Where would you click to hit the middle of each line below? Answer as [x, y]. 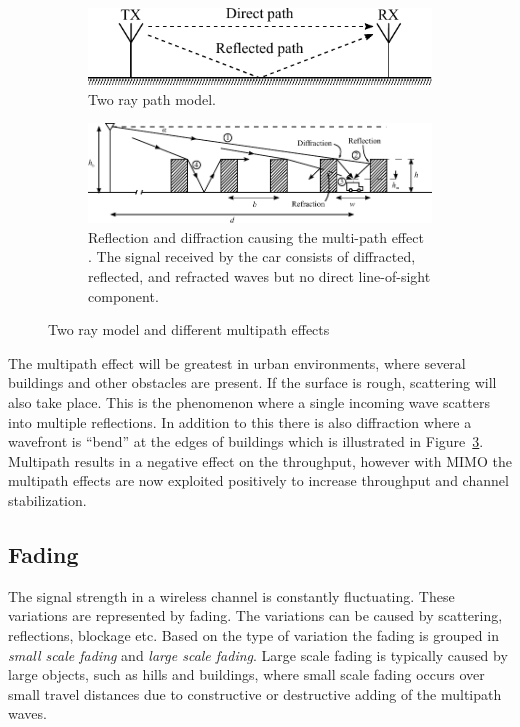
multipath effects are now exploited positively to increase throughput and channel [258, 480]
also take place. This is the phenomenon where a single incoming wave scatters [249, 402]
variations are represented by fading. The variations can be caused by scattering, [255, 615]
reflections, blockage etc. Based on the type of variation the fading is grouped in [253, 635]
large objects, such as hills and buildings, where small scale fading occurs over [246, 674]
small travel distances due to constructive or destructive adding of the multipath [255, 693]
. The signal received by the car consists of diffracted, [252, 256]
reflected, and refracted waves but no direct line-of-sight [259, 276]
